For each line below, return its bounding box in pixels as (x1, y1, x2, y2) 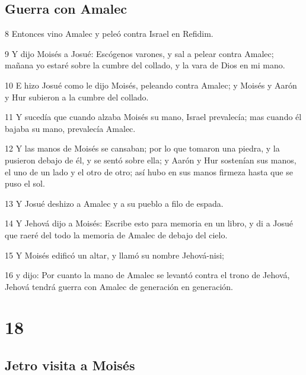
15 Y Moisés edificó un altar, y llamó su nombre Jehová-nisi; (5, 248, 225, 261)
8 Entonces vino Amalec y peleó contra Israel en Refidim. (5, 27, 213, 40)
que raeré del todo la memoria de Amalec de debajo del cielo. (5, 228, 228, 241)
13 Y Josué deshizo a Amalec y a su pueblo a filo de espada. (5, 197, 224, 209)
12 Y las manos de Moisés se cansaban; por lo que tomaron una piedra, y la (5, 142, 280, 155)
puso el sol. (5, 177, 45, 190)
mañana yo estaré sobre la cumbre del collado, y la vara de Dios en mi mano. (5, 59, 285, 71)
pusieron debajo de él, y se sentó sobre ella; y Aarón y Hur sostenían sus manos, (5, 153, 297, 166)
